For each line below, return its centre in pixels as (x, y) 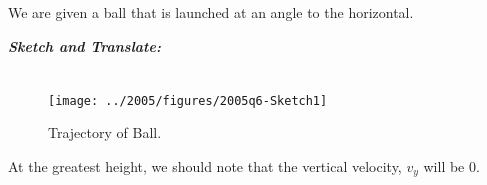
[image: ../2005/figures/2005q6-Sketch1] (188, 100)
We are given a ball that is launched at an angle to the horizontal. (211, 12)
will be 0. (451, 166)
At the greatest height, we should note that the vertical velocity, (205, 166)
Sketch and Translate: (84, 45)
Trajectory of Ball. (105, 132)
